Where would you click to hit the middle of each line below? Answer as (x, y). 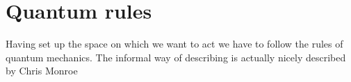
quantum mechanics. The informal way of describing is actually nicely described (176, 57)
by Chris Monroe (42, 71)
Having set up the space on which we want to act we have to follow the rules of (174, 44)
